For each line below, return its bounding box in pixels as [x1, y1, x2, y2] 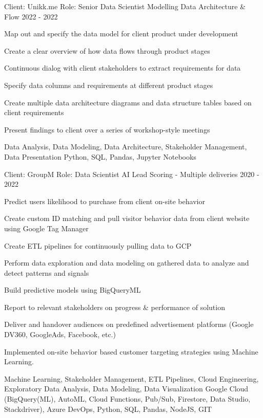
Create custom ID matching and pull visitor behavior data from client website [4, 213, 250, 224]
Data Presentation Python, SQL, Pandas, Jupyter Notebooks [4, 151, 196, 162]
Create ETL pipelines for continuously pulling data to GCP [4, 240, 192, 251]
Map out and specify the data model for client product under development [4, 28, 238, 39]
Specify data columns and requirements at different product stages [4, 79, 213, 90]
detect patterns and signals [4, 267, 89, 278]
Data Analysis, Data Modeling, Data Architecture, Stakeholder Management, [4, 141, 247, 152]
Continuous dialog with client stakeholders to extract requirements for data [4, 62, 241, 73]
